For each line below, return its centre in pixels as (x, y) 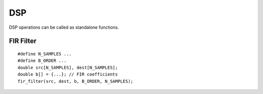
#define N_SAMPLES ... (45, 54)
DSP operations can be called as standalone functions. (64, 27)
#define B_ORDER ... (42, 61)
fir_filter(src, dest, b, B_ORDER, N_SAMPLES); (75, 81)
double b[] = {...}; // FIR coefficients (68, 75)
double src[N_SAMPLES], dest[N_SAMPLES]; (68, 67)
